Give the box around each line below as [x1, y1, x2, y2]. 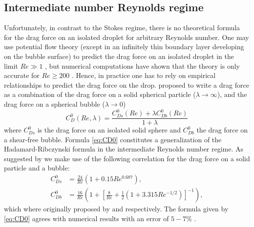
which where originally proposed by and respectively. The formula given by [4, 204, 229, 214]
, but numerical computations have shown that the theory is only [45, 60, 240, 71]
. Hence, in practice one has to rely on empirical [71, 70, 216, 80]
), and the [217, 89, 247, 99]
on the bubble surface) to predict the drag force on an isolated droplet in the [4, 51, 234, 61]
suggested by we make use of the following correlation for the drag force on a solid [4, 153, 250, 163]
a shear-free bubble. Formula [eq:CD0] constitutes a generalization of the [4, 134, 222, 144]
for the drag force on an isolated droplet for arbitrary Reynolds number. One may [4, 32, 249, 42]
